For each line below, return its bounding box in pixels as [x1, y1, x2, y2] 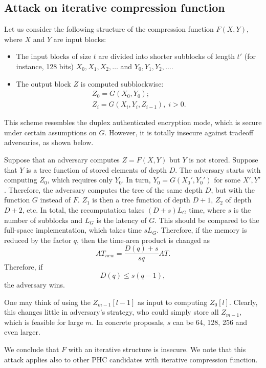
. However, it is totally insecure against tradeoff [104, 127, 254, 137]
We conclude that [4, 343, 59, 354]
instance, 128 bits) [16, 60, 74, 71]
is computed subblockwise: [80, 78, 164, 89]
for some [214, 174, 240, 185]
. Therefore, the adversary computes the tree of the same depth [4, 184, 203, 195]
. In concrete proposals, [92, 316, 165, 327]
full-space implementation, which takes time [4, 224, 142, 235]
